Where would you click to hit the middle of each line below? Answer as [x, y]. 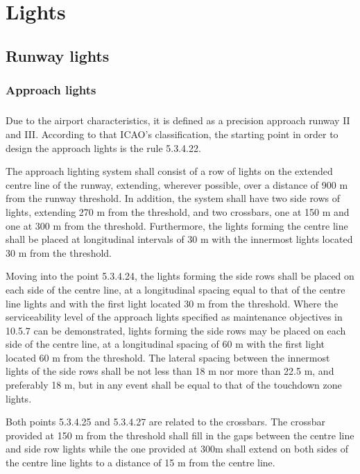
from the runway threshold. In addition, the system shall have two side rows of [173, 198]
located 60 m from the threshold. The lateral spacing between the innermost [168, 357]
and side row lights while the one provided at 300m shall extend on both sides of [177, 449]
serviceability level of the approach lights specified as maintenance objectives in [174, 317]
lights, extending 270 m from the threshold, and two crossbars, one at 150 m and [178, 211]
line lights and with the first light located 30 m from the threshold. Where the [172, 303]
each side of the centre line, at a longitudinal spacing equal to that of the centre [175, 289]
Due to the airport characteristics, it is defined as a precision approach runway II [178, 120]
